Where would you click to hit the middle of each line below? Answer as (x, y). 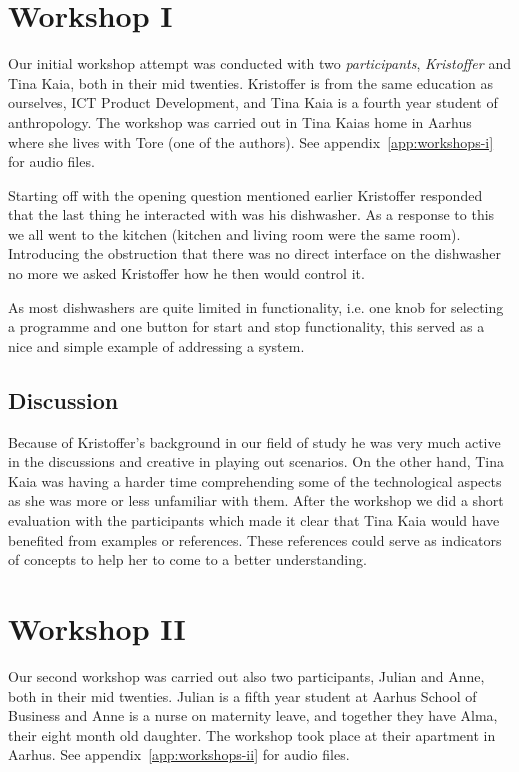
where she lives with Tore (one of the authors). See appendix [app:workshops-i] (251, 141)
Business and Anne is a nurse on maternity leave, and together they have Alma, (253, 715)
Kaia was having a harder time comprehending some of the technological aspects (255, 480)
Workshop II (97, 627)
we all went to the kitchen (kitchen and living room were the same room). (234, 233)
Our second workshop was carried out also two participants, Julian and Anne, (246, 675)
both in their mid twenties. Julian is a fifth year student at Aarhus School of (242, 695)
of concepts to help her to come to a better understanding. (187, 559)
